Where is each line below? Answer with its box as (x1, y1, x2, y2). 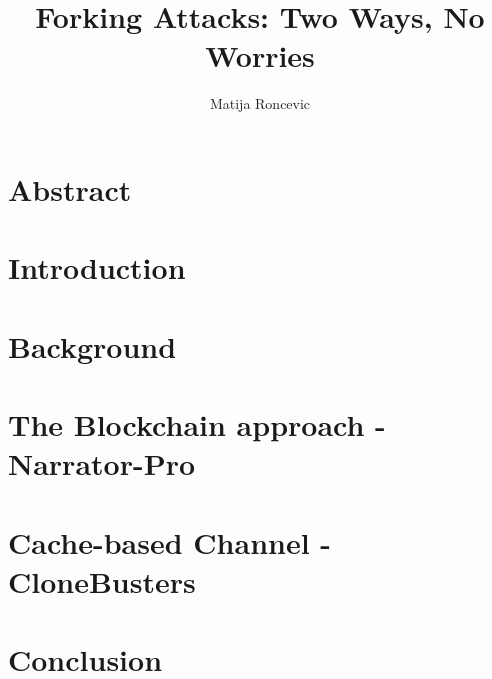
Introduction (8, 247, 186, 288)
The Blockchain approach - (8, 404, 386, 445)
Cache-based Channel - (8, 521, 332, 562)
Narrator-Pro (8, 443, 196, 484)
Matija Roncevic (209, 93, 311, 114)
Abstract (8, 168, 132, 209)
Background (8, 325, 177, 366)
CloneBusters (8, 560, 196, 601)
